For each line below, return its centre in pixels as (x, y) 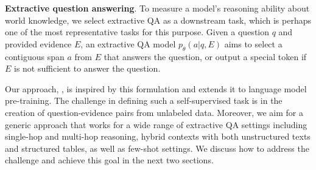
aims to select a (253, 43)
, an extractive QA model (128, 43)
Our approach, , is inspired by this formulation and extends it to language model (156, 88)
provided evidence (38, 43)
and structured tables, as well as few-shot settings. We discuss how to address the (157, 148)
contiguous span (35, 56)
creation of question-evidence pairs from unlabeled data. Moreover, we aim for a (154, 112)
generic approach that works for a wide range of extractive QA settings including (156, 124)
